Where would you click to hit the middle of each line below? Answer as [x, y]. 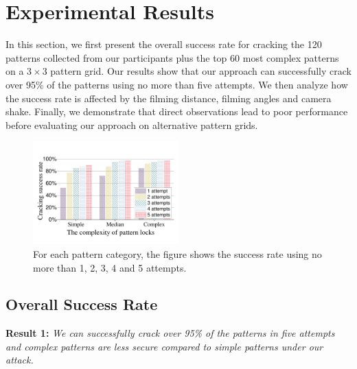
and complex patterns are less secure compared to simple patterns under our [164, 346]
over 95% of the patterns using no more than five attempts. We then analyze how [177, 84]
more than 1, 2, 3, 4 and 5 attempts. [110, 267]
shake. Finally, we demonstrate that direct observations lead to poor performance [177, 111]
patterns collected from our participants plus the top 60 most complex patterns [172, 57]
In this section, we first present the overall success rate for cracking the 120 [164, 44]
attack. [20, 360]
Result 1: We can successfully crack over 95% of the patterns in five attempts [170, 333]
